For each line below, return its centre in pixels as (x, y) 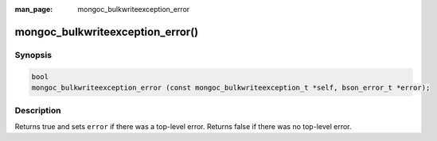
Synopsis (33, 55)
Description (38, 111)
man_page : (34, 9)
